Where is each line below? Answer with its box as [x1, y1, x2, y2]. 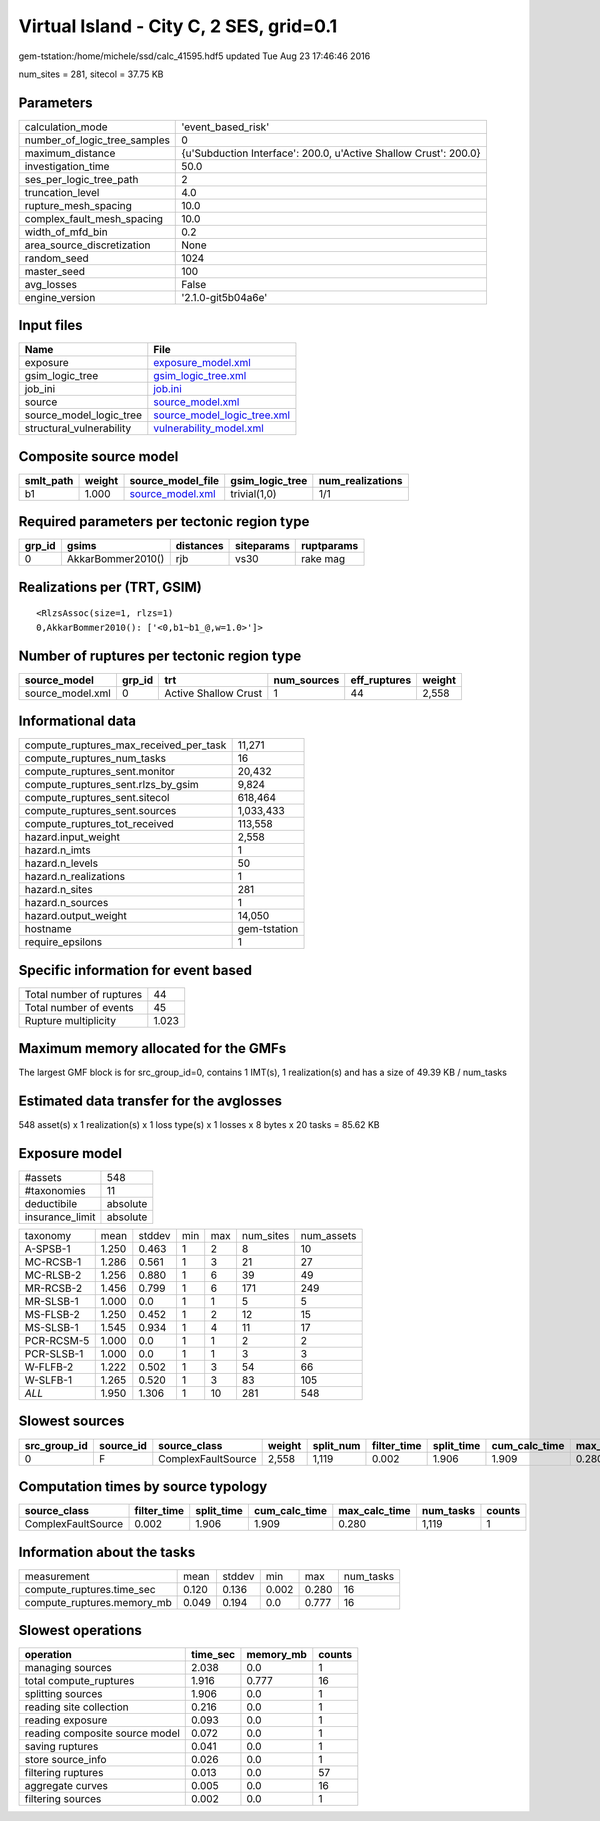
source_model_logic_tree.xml [153, 408, 290, 422]
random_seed [24, 251, 89, 265]
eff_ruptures [350, 673, 412, 687]
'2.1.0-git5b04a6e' [181, 290, 268, 304]
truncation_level [24, 185, 100, 199]
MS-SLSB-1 [24, 1321, 79, 1335]
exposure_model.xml [153, 356, 252, 370]
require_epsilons [24, 935, 103, 949]
